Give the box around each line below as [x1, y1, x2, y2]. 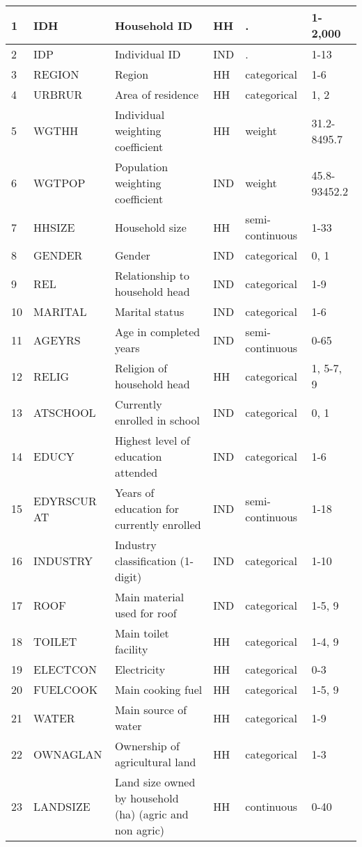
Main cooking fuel [114, 681, 203, 697]
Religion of [114, 360, 168, 376]
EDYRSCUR [33, 492, 97, 509]
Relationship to [114, 267, 189, 283]
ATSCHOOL [33, 404, 96, 420]
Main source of [114, 702, 187, 718]
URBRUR [33, 86, 83, 102]
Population [114, 159, 168, 175]
